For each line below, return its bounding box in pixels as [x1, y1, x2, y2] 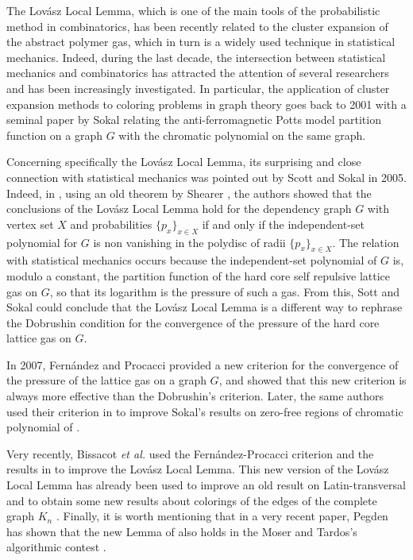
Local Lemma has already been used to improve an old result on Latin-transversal [6, 477, 406, 493]
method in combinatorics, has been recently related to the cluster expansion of [6, 17, 388, 34]
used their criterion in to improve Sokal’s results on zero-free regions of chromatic [6, 403, 403, 419]
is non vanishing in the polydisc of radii [93, 234, 286, 250]
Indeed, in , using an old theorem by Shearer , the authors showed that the [6, 184, 372, 201]
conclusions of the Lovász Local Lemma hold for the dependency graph [6, 200, 352, 217]
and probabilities [70, 215, 152, 232]
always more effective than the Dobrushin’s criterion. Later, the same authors [6, 388, 384, 404]
